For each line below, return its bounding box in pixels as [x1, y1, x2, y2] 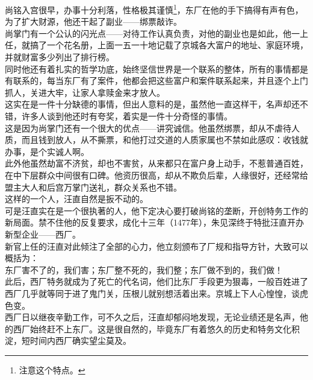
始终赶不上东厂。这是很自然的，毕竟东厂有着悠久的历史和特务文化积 [29, 322, 300, 335]
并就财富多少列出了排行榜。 [5, 51, 114, 63]
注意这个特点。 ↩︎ [19, 363, 85, 376]
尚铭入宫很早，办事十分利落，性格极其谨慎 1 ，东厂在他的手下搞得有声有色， [5, 2, 303, 16]
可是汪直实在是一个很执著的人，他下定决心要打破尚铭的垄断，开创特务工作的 [5, 204, 308, 217]
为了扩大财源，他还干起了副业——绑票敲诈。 [5, 15, 182, 28]
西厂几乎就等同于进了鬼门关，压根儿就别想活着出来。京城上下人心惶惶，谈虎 [5, 287, 308, 299]
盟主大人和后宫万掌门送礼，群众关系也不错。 [5, 180, 182, 193]
